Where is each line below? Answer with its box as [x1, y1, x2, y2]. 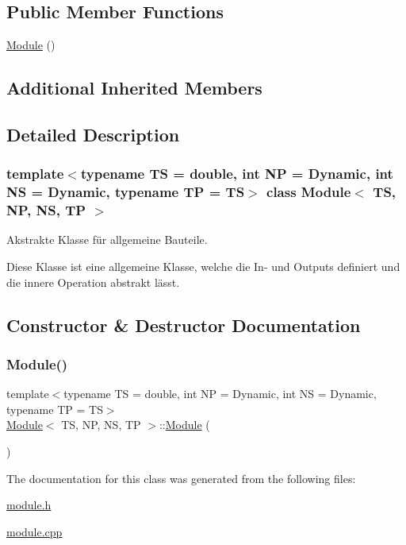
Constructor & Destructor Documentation [6, 312, 361, 337]
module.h [6, 497, 52, 513]
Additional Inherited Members [6, 75, 262, 100]
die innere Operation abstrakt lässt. [6, 273, 180, 290]
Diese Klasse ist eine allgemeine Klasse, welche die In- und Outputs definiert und [6, 258, 400, 275]
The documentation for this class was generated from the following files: [6, 470, 356, 486]
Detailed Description [6, 122, 180, 146]
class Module [266, 182, 351, 202]
